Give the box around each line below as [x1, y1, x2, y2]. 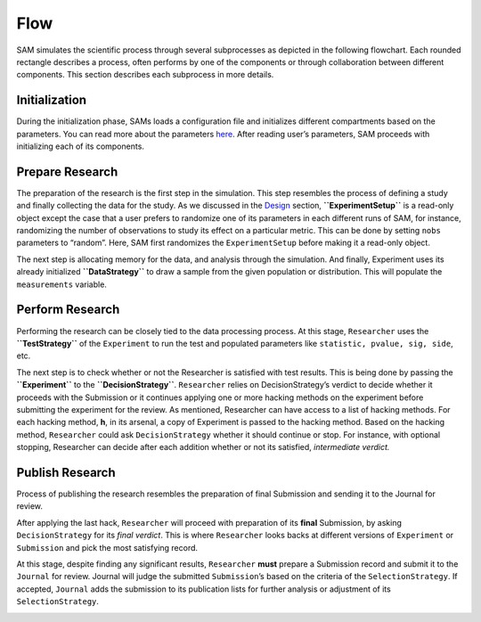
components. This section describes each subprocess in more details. [16, 70, 274, 80]
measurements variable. [16, 279, 107, 290]
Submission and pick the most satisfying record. [16, 542, 199, 552]
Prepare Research [16, 164, 118, 179]
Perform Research [16, 302, 120, 317]
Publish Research [16, 464, 116, 480]
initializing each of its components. [16, 141, 144, 151]
